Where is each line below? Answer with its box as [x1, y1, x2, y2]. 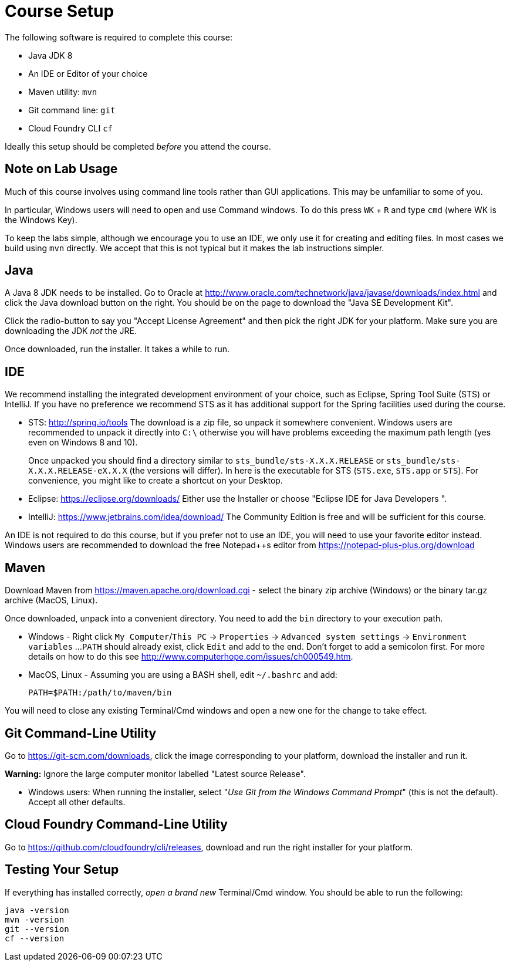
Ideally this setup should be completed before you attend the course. [5, 141, 271, 151]
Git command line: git [28, 104, 116, 115]
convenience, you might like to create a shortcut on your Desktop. [28, 475, 283, 486]
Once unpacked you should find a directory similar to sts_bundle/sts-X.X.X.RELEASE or [28, 455, 384, 466]
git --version [5, 924, 69, 934]
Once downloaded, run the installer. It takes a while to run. [5, 344, 230, 354]
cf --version [5, 933, 65, 943]
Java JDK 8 [28, 50, 73, 60]
